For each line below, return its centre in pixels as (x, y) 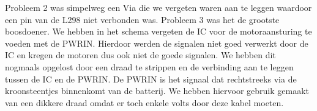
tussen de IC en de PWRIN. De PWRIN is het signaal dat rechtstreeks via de (151, 79)
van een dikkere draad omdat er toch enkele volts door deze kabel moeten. (144, 102)
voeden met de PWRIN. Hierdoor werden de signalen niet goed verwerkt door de (157, 43)
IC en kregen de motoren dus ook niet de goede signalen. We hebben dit (140, 55)
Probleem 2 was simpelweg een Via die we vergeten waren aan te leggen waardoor (158, 7)
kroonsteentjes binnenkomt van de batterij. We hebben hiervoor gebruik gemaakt (157, 91)
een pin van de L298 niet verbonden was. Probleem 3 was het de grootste (142, 19)
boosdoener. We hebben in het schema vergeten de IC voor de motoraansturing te (158, 31)
